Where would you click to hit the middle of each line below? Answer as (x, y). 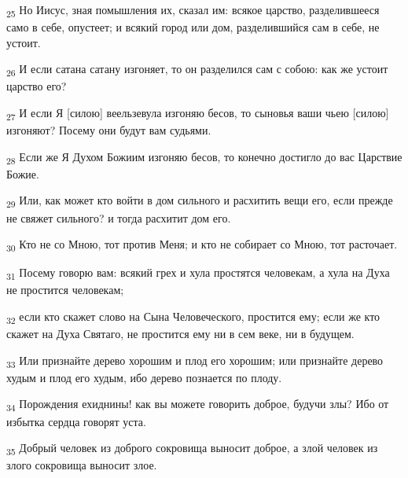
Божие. (23, 173)
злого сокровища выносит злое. (82, 465)
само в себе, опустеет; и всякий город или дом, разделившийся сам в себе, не (193, 27)
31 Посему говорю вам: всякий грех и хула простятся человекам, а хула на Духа (198, 274)
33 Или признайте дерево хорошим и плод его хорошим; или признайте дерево (195, 361)
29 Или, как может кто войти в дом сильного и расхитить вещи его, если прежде (200, 201)
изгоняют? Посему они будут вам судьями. (109, 130)
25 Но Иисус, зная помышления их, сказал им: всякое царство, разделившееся (193, 11)
